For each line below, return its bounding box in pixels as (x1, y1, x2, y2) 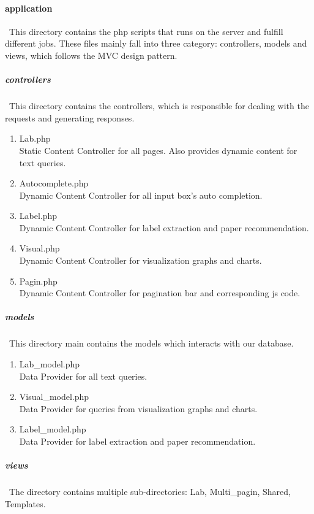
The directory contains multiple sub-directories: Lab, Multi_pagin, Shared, (9, 485, 291, 498)
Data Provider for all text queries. (19, 369, 148, 382)
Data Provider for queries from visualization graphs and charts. (19, 402, 258, 415)
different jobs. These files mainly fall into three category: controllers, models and (5, 37, 307, 50)
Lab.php (19, 132, 51, 145)
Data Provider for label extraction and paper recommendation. (19, 434, 256, 447)
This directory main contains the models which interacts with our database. (9, 337, 294, 350)
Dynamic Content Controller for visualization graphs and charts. (19, 254, 262, 267)
